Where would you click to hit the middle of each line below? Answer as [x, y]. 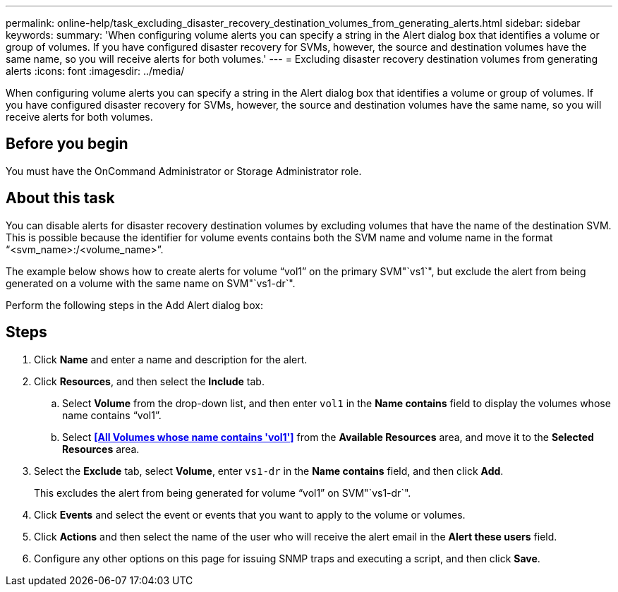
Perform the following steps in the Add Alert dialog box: [134, 305]
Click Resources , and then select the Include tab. [149, 381]
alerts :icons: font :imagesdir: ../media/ [95, 71]
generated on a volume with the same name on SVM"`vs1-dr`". [151, 283]
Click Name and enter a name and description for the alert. [171, 359]
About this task [60, 198]
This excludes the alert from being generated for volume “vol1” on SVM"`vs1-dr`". [223, 493]
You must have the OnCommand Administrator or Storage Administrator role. [184, 171]
